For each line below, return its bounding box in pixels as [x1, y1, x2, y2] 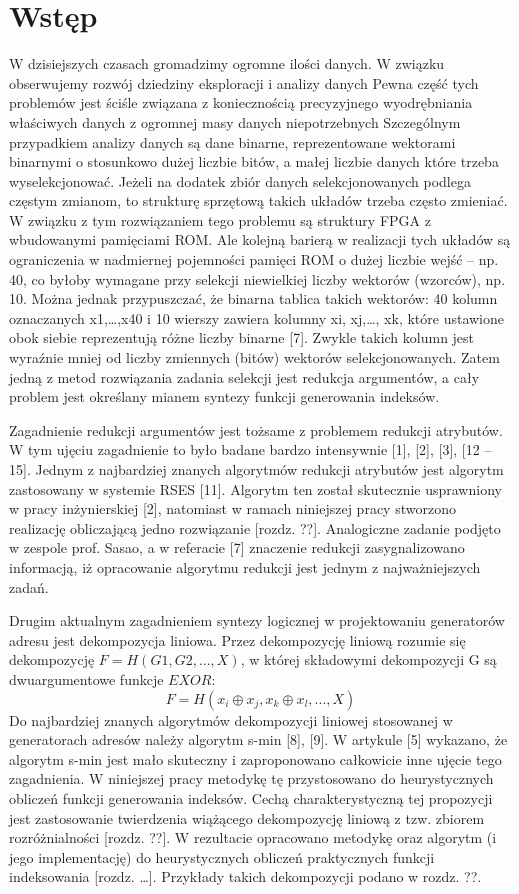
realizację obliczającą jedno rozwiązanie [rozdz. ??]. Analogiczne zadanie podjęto [9, 517, 501, 538]
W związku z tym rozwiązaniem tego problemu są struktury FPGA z [9, 209, 431, 230]
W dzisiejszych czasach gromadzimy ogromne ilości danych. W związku [9, 53, 445, 74]
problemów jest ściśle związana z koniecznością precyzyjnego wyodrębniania [9, 92, 473, 113]
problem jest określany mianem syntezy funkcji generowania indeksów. [9, 386, 440, 407]
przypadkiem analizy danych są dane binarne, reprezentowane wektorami [9, 131, 456, 152]
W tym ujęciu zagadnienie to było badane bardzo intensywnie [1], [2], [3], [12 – [9, 439, 492, 460]
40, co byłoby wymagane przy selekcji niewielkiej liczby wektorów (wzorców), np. [9, 268, 506, 289]
